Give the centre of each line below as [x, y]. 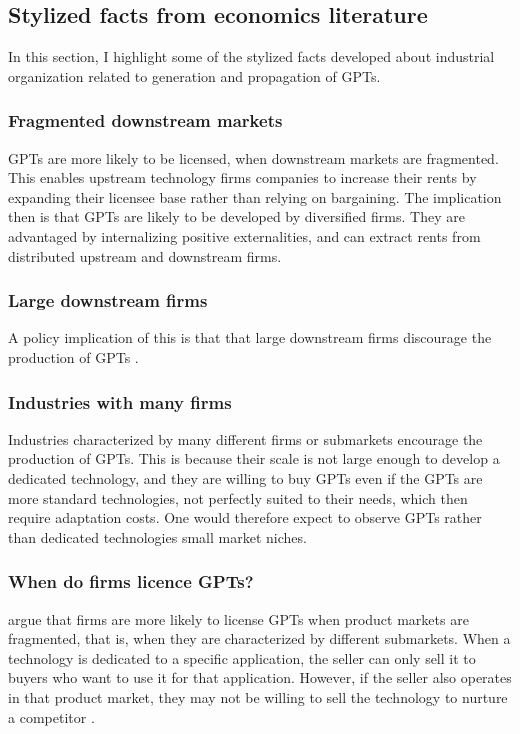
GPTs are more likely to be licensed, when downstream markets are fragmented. [253, 157]
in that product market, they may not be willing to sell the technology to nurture [258, 696]
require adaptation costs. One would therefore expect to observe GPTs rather [245, 517]
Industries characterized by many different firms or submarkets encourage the [245, 438]
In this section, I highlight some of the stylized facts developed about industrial [251, 56]
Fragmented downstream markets [145, 120]
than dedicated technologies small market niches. [157, 536]
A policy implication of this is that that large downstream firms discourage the [250, 337]
